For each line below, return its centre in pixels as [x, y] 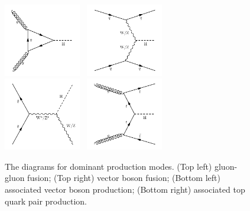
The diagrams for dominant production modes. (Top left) [108, 166]
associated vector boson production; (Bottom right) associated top [125, 189]
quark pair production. [46, 201]
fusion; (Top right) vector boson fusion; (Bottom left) [124, 178]
